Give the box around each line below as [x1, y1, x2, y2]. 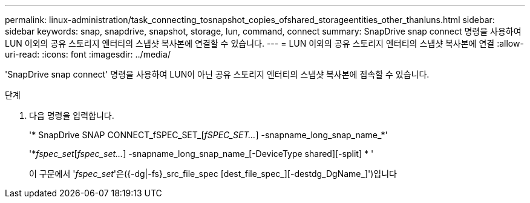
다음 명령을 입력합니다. [29, 110, 114, 121]
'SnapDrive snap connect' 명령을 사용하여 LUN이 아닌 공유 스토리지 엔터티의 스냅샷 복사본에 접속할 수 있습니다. [5, 69, 430, 79]
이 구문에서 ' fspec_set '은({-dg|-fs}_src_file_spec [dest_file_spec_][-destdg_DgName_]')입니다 [29, 168, 397, 179]
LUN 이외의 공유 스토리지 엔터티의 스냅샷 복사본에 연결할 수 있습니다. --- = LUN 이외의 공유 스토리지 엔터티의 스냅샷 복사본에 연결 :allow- [5, 38, 524, 48]
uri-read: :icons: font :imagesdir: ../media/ [5, 49, 171, 59]
